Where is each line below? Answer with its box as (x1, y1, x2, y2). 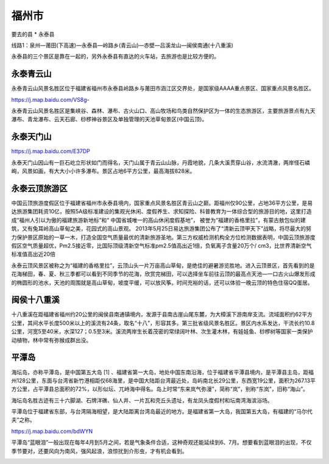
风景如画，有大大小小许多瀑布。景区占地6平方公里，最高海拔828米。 (21, 168, 196, 175)
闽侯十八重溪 (11, 294, 60, 305)
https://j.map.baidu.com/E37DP (11, 148, 91, 155)
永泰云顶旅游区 (11, 183, 68, 193)
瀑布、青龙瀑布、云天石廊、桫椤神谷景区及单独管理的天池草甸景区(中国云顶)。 (11, 116, 208, 123)
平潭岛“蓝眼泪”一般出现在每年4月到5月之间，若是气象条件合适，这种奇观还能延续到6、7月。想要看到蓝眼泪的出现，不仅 (11, 439, 312, 446)
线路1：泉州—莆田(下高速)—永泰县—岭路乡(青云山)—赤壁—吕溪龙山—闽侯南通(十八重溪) (11, 41, 234, 49)
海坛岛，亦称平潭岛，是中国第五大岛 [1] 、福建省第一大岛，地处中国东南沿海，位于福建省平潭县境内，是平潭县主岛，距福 (11, 368, 314, 376)
